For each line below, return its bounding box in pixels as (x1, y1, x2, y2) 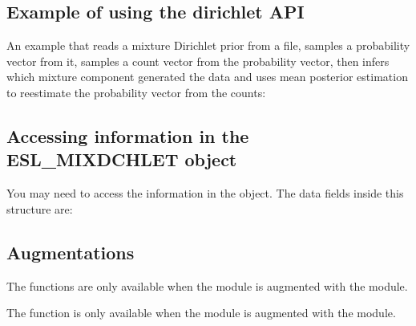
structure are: (6, 200, 73, 217)
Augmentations (6, 239, 135, 264)
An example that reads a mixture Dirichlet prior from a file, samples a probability (6, 37, 410, 54)
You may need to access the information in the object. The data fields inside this (6, 185, 404, 202)
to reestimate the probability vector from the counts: (6, 84, 266, 100)
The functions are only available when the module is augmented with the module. (6, 277, 408, 294)
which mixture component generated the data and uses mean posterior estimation (6, 68, 408, 85)
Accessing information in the (6, 123, 249, 148)
